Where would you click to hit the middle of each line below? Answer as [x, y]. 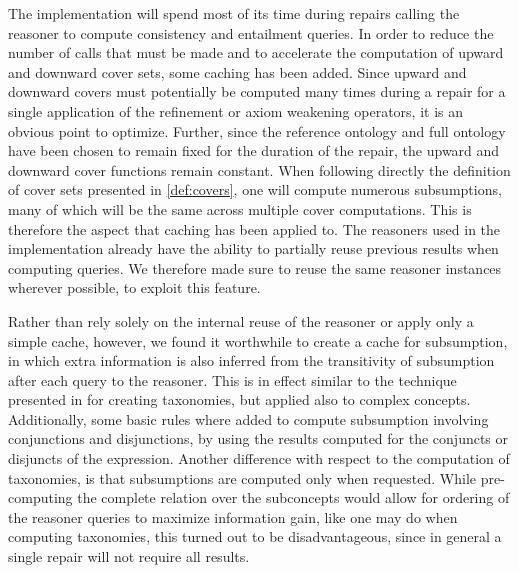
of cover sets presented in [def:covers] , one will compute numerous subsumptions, [255, 189]
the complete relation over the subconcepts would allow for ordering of [293, 497]
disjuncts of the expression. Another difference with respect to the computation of [259, 458]
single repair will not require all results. [129, 556]
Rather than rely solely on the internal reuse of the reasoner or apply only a [241, 320]
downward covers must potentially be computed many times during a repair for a [257, 91]
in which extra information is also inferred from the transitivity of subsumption [251, 360]
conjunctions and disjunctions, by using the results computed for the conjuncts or [258, 438]
